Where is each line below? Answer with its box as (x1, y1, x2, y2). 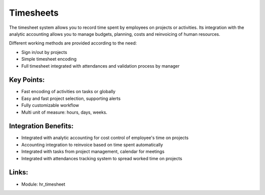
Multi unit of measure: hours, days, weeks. (21, 109, 107, 115)
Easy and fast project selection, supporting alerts (21, 96, 121, 101)
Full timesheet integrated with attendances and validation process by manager (21, 63, 180, 69)
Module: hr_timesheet (21, 181, 66, 187)
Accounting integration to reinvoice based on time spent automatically (21, 142, 163, 147)
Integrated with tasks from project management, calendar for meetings (21, 148, 164, 154)
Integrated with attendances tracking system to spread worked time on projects (21, 155, 183, 161)
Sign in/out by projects (21, 49, 67, 55)
